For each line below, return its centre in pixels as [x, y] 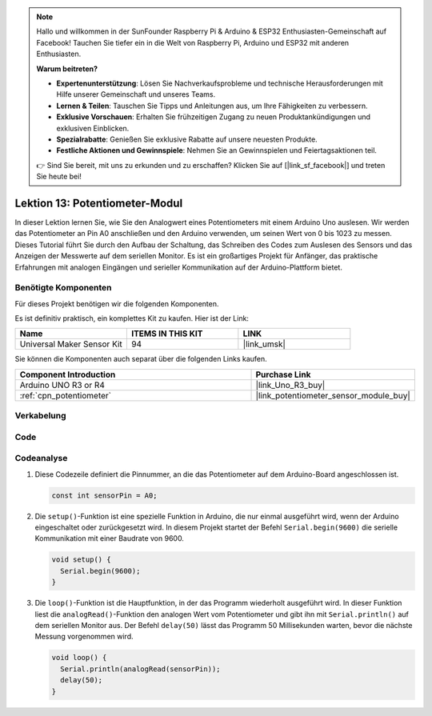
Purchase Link [283, 374]
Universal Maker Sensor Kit [71, 344]
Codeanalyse [41, 458]
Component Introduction [68, 374]
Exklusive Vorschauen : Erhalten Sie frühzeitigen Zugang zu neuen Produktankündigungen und [214, 117]
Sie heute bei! [59, 177]
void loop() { [79, 658]
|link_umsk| [264, 344]
